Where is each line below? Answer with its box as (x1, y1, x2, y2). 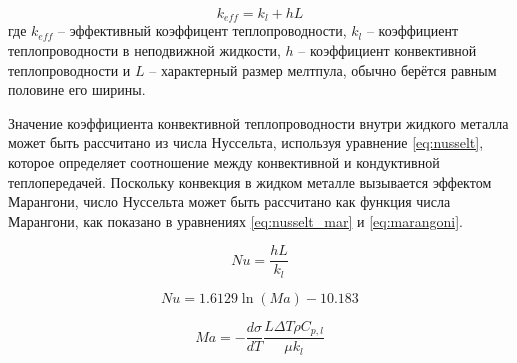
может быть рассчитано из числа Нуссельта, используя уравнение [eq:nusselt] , (8, 132, 484, 153)
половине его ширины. (8, 79, 146, 100)
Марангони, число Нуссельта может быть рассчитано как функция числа (8, 191, 451, 212)
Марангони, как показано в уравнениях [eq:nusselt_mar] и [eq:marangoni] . (8, 210, 463, 231)
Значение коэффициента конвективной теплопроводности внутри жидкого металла (8, 112, 509, 133)
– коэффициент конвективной (298, 40, 477, 61)
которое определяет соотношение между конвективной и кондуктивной (8, 152, 440, 173)
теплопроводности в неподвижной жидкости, (8, 40, 281, 61)
